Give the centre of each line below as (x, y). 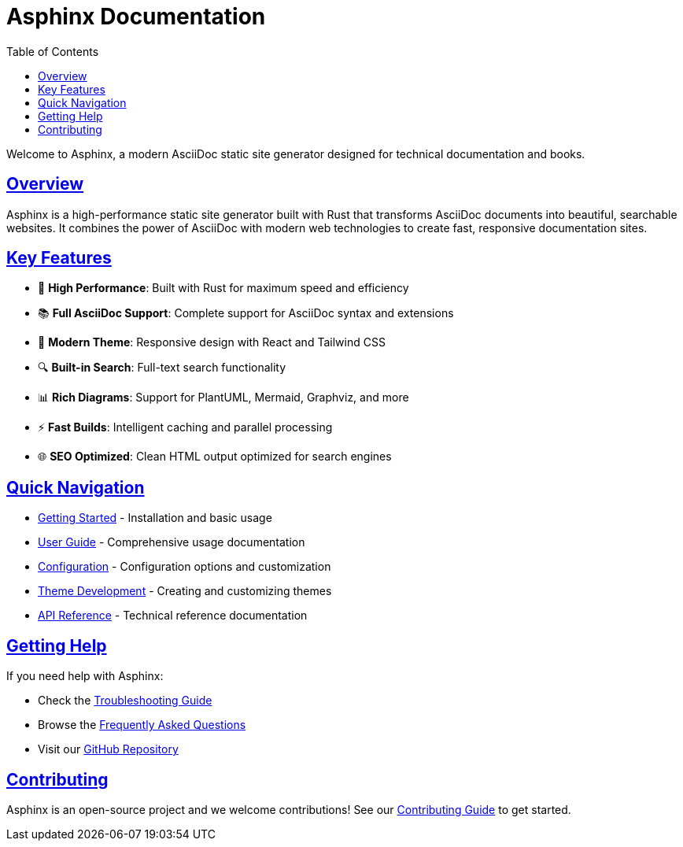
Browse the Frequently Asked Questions (142, 725)
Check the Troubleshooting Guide (125, 701)
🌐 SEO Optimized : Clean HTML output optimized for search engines (215, 457)
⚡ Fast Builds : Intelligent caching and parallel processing (185, 427)
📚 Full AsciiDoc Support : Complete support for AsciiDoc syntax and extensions (246, 313)
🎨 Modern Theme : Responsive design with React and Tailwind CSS (212, 342)
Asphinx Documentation (136, 17)
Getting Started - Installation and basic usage (155, 518)
